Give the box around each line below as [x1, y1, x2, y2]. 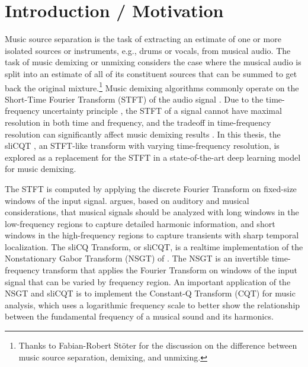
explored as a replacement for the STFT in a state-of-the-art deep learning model [5, 151, 301, 163]
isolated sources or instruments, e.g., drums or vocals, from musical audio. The [5, 44, 291, 56]
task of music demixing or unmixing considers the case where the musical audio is [5, 56, 301, 68]
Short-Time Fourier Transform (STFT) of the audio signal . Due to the [5, 92, 264, 105]
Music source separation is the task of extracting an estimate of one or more [5, 33, 281, 45]
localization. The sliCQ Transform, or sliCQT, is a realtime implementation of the [5, 240, 303, 253]
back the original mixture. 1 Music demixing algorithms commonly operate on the [5, 79, 299, 94]
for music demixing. [5, 162, 76, 175]
